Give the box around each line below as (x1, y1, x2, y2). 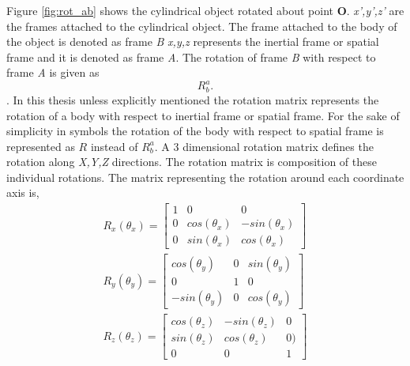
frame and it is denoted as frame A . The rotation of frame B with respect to (6, 48, 376, 65)
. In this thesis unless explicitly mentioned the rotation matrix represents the (6, 91, 379, 108)
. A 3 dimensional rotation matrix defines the (154, 138, 374, 154)
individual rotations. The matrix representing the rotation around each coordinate (6, 168, 404, 185)
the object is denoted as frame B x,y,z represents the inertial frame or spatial (6, 33, 379, 50)
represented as (6, 138, 75, 154)
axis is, (6, 184, 39, 201)
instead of (90, 138, 138, 154)
